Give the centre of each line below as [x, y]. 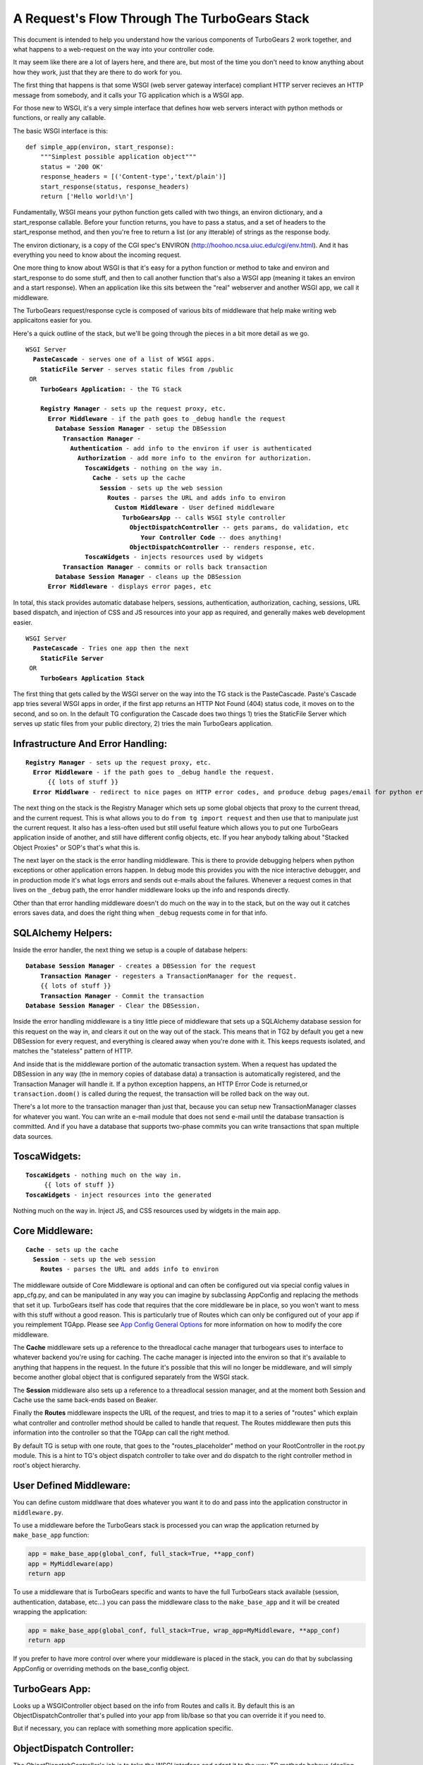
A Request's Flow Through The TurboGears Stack [161, 18]
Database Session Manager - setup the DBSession [141, 429]
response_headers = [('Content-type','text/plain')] [133, 177]
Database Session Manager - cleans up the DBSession [148, 577]
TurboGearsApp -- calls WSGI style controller [204, 517]
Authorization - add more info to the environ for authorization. [195, 458]
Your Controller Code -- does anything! [211, 537]
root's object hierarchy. [47, 1466]
